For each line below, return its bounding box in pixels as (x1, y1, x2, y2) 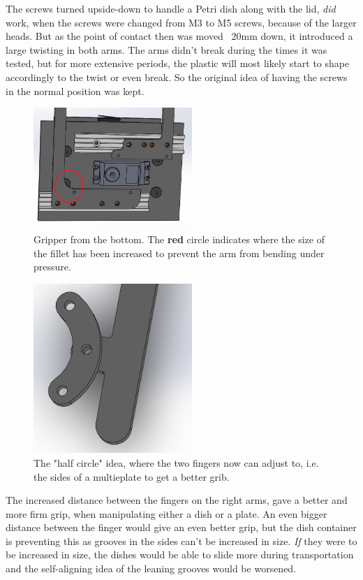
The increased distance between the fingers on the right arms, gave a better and (6, 493, 348, 507)
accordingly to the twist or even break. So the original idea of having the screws (6, 69, 348, 84)
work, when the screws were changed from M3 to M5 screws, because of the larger (6, 15, 357, 29)
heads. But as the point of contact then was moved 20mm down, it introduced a (6, 29, 353, 43)
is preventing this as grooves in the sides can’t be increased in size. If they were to (6, 533, 357, 548)
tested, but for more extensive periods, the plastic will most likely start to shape (6, 56, 350, 71)
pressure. (34, 259, 71, 274)
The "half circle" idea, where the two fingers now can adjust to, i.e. (34, 455, 319, 470)
